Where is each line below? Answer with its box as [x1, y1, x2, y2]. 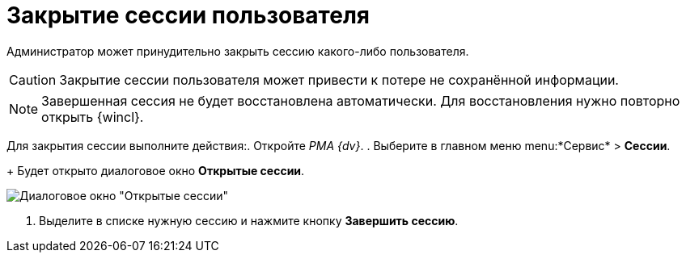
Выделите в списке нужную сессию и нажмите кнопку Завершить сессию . [39, 213, 459, 228]
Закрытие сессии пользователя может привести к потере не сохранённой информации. [59, 71, 619, 88]
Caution [9, 71, 57, 88]
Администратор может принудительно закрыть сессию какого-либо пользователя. [6, 44, 469, 58]
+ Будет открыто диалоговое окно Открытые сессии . [6, 163, 305, 178]
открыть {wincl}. [41, 108, 144, 125]
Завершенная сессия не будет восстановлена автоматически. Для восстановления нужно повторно [41, 92, 680, 109]
